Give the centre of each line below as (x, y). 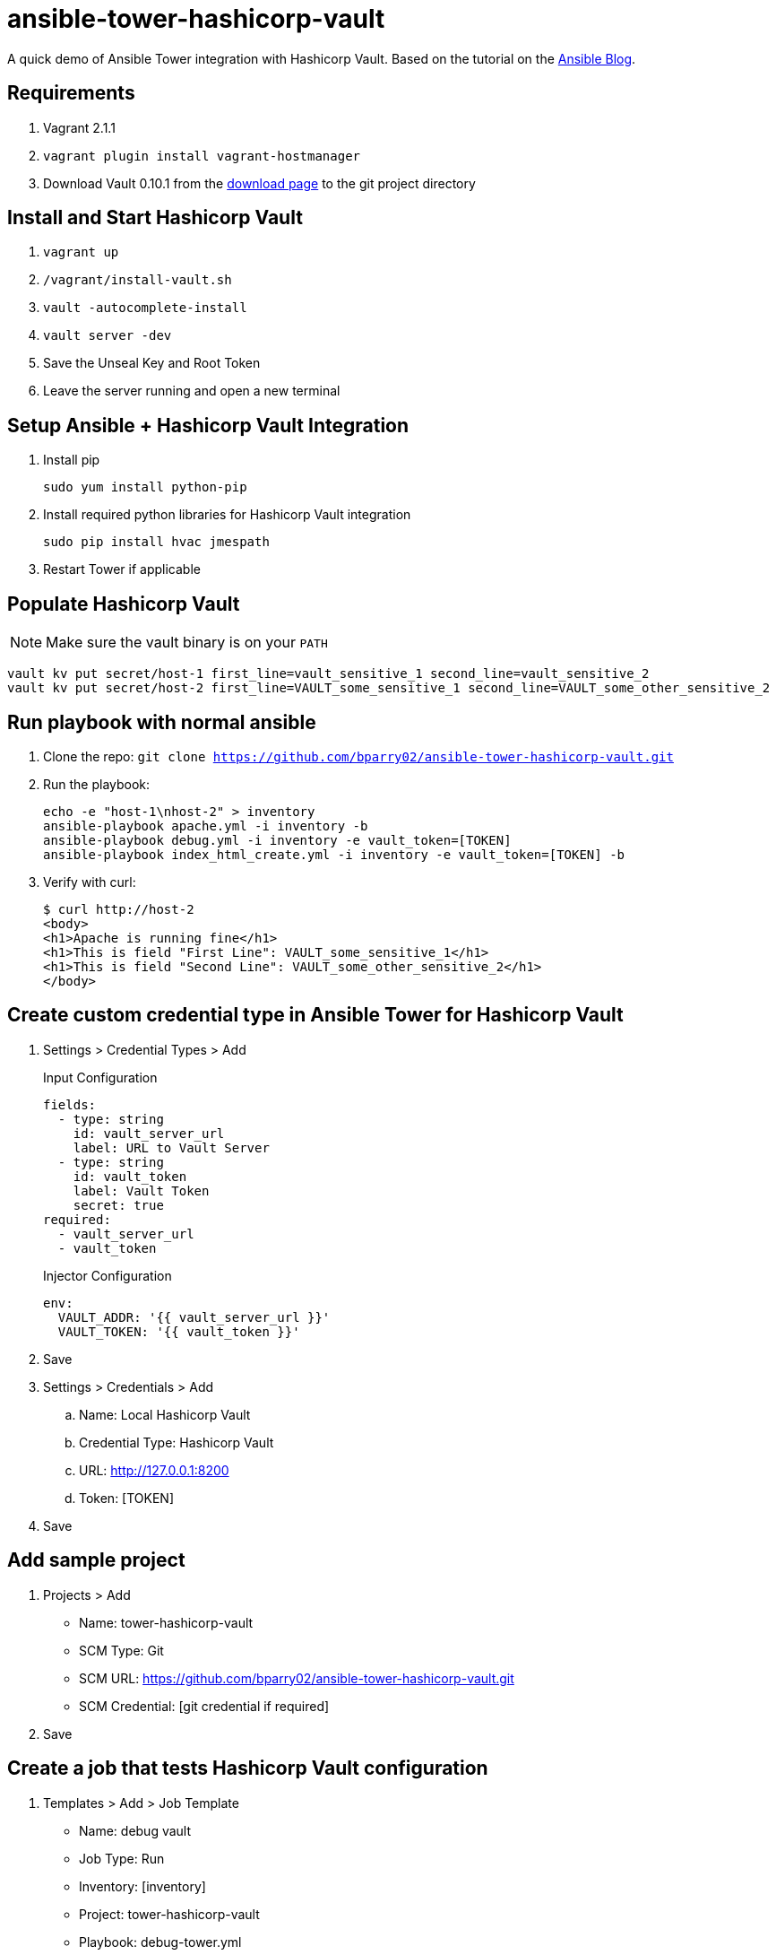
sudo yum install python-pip (145, 487)
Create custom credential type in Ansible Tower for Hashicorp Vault (315, 1015)
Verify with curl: (90, 882)
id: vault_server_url (149, 1133)
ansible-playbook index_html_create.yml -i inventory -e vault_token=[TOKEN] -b (334, 854)
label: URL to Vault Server (171, 1147)
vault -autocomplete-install (145, 308)
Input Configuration (100, 1077)
